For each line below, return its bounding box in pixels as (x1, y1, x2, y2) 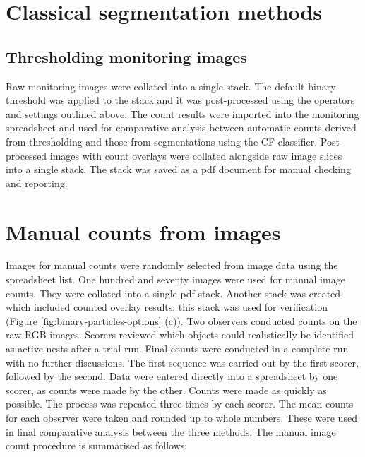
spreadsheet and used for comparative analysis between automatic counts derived (6, 120, 357, 135)
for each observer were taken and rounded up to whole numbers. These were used (6, 410, 357, 425)
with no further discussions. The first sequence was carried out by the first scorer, (6, 355, 359, 369)
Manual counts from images (6, 217, 281, 246)
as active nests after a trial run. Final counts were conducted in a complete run (6, 341, 349, 356)
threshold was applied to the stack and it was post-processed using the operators (6, 93, 355, 107)
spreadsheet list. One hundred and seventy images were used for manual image (6, 272, 345, 287)
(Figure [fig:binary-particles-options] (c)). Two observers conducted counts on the (6, 313, 357, 328)
